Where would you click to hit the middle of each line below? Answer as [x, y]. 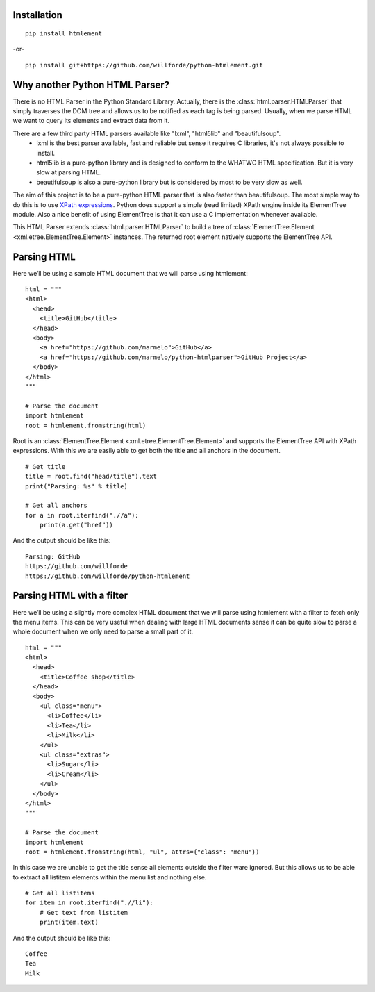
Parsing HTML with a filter [70, 596]
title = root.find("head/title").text [91, 477]
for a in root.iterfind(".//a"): [82, 515]
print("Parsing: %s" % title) [77, 486]
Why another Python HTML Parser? [91, 84]
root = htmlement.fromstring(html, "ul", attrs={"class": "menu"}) [142, 852]
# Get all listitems [60, 893]
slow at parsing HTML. [69, 172]
